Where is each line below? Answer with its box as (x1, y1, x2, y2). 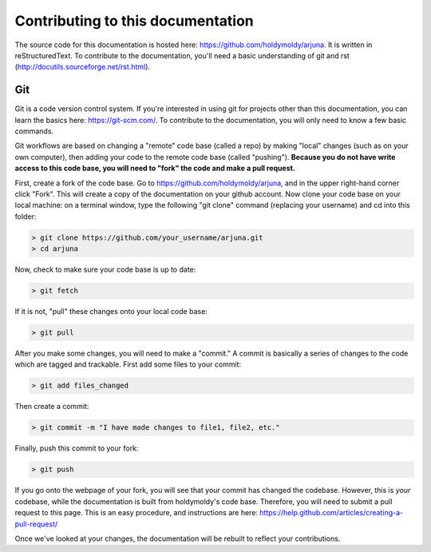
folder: (14, 212, 37, 221)
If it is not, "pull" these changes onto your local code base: (14, 307, 208, 316)
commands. (14, 126, 54, 136)
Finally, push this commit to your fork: (14, 443, 139, 453)
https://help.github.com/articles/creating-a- (259, 508, 403, 518)
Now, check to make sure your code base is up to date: (14, 264, 196, 275)
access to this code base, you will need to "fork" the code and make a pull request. (14, 164, 295, 173)
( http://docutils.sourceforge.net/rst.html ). (14, 62, 151, 72)
